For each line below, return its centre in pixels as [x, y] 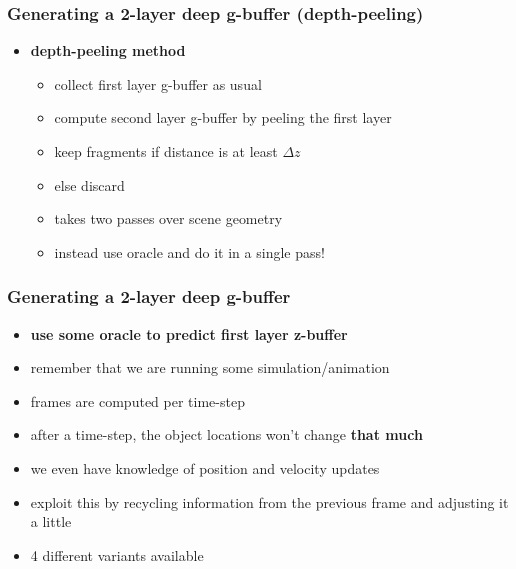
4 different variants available [117, 554]
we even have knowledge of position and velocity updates [205, 467]
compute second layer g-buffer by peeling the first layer [223, 117]
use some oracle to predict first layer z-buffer [189, 333]
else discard [89, 184]
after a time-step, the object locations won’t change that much [226, 434]
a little [51, 521]
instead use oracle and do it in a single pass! [189, 251]
